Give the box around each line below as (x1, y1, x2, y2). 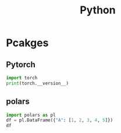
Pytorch (6, 60, 36, 69)
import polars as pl (6, 112, 56, 118)
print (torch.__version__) (6, 80, 69, 86)
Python (80, 3, 116, 17)
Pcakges (6, 36, 49, 50)
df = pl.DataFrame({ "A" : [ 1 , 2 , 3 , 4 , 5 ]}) (6, 117, 113, 123)
